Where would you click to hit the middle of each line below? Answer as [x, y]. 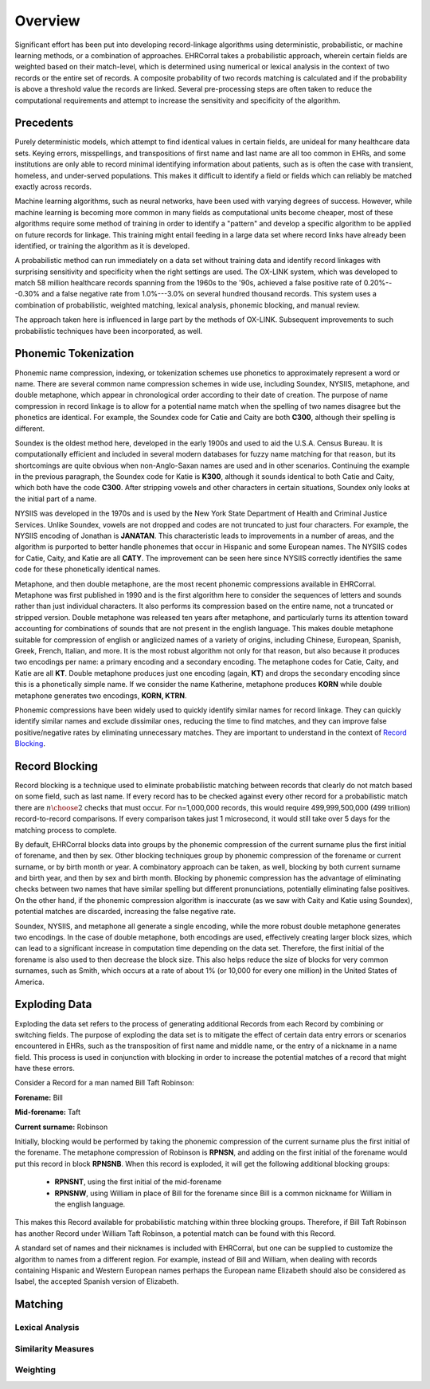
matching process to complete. [66, 830]
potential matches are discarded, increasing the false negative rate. [125, 912]
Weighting [35, 1370]
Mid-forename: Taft [48, 1112]
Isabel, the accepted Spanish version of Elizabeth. [97, 1281]
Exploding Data [53, 1004]
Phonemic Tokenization [74, 353]
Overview [47, 21]
